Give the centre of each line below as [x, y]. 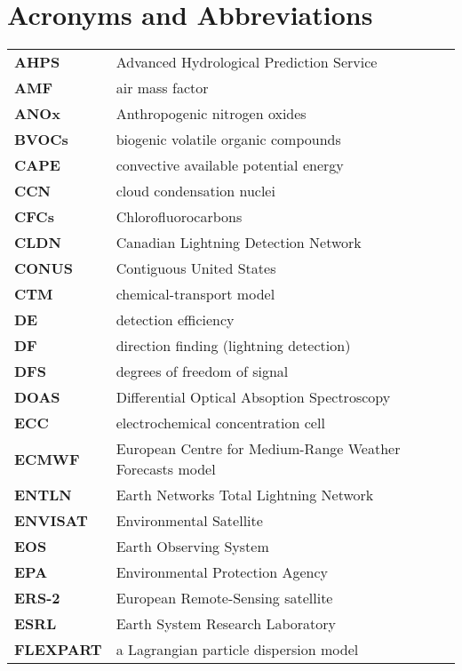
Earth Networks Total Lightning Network [245, 495]
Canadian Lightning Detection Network [239, 243]
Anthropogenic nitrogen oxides [211, 114]
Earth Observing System [192, 547]
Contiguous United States [196, 268]
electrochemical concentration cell [220, 423]
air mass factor [162, 88]
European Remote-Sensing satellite [224, 598]
